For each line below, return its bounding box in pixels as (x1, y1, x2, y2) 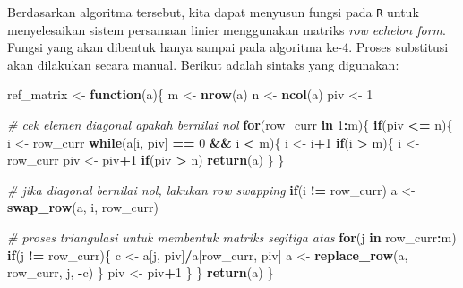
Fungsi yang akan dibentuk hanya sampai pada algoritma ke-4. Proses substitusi (7, 38, 449, 56)
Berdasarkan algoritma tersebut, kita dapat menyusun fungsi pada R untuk (7, 3, 419, 21)
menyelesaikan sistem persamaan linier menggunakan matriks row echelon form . (7, 20, 446, 38)
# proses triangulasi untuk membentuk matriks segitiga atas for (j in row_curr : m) (7, 228, 457, 246)
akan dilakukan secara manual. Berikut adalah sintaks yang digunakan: (7, 55, 399, 73)
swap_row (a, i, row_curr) (7, 198, 159, 216)
